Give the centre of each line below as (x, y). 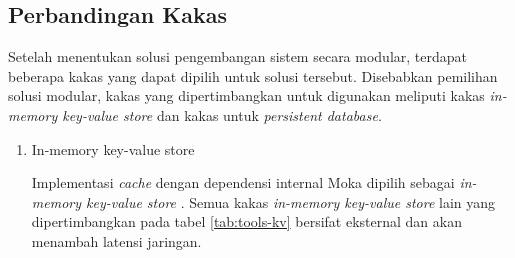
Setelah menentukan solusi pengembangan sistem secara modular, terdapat (238, 56)
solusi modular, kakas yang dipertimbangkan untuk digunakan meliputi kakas (246, 95)
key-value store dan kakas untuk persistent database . (222, 114)
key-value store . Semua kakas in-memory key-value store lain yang (291, 201)
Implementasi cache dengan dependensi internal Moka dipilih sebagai (243, 182)
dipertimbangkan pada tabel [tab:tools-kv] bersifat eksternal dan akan (246, 221)
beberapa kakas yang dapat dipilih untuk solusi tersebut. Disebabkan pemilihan (253, 75)
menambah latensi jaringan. (116, 240)
